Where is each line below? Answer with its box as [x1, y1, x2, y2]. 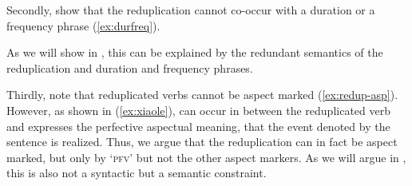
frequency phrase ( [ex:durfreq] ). [6, 17, 160, 34]
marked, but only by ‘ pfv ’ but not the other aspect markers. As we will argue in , [6, 148, 406, 165]
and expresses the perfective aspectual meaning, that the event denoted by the [6, 117, 390, 134]
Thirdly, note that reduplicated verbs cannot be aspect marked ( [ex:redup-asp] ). [6, 86, 398, 103]
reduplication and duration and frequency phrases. [6, 59, 253, 76]
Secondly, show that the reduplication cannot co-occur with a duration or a [6, 2, 375, 18]
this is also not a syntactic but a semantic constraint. [6, 164, 267, 181]
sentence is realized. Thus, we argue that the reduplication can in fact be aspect [6, 133, 398, 150]
